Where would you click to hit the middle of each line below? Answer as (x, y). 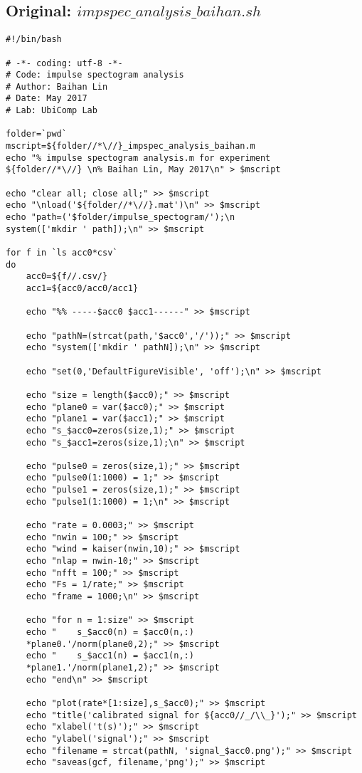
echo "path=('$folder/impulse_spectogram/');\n (121, 217)
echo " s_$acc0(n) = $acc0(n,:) (110, 632)
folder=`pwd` (36, 134)
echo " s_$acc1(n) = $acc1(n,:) (110, 656)
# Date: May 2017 (47, 99)
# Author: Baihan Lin (57, 86)
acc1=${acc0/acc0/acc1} (82, 288)
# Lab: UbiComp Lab (52, 111)
